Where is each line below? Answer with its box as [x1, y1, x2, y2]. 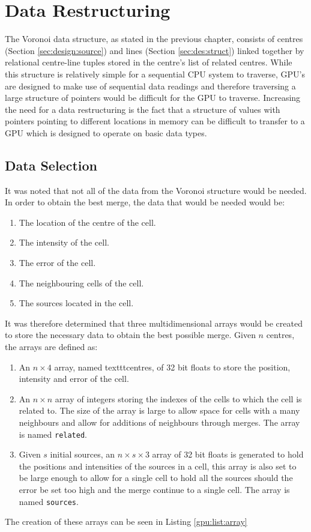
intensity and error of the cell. [19, 372, 129, 385]
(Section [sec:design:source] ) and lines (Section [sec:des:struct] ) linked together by [5, 44, 304, 56]
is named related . [19, 428, 88, 440]
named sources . [19, 495, 79, 507]
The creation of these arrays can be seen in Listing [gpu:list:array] [5, 515, 247, 528]
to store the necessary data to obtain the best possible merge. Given [5, 328, 256, 341]
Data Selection [5, 156, 97, 174]
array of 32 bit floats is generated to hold [152, 448, 304, 461]
